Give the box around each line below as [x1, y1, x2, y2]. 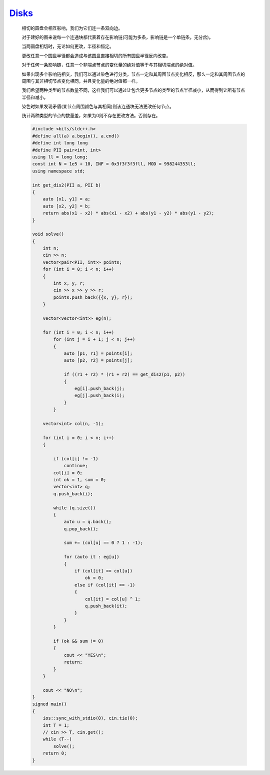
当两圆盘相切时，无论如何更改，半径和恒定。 [21, 43, 114, 50]
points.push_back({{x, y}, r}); [53, 294, 132, 300]
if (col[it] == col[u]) [74, 568, 132, 574]
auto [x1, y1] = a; [42, 196, 91, 202]
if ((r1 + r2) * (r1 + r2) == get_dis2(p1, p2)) [63, 371, 185, 377]
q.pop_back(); [63, 526, 98, 531]
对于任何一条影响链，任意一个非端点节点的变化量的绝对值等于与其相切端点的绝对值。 [21, 62, 197, 68]
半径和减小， [21, 94, 48, 100]
